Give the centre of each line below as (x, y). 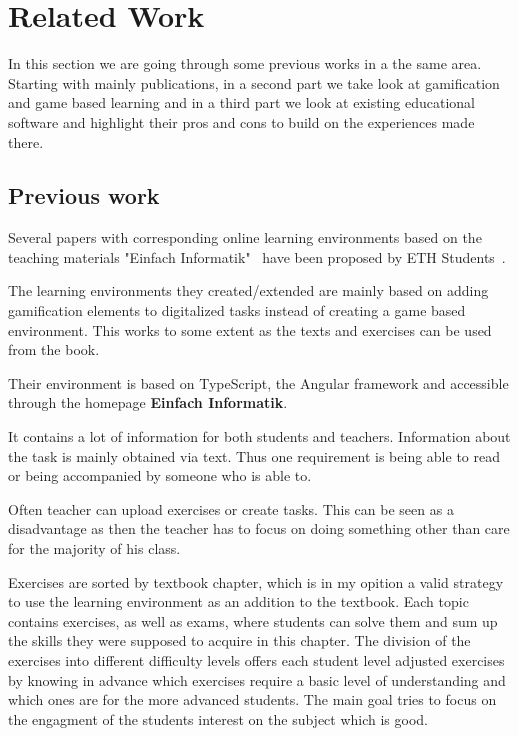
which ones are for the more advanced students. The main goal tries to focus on (252, 699)
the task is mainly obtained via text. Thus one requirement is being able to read (254, 455)
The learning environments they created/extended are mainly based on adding (248, 290)
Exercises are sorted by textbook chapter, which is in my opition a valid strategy (256, 581)
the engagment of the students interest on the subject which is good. (218, 718)
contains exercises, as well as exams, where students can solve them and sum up (253, 620)
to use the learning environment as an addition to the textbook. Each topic (238, 601)
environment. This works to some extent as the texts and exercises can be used (250, 329)
